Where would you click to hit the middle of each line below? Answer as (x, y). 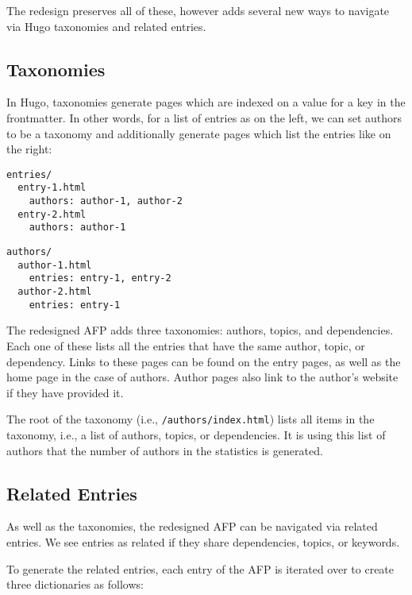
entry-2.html (52, 214)
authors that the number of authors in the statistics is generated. (165, 450)
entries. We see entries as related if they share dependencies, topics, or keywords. (203, 541)
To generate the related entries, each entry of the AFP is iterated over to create (200, 568)
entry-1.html (52, 188)
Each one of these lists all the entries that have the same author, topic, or (186, 345)
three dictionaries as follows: (75, 584)
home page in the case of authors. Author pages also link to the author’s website (202, 377)
